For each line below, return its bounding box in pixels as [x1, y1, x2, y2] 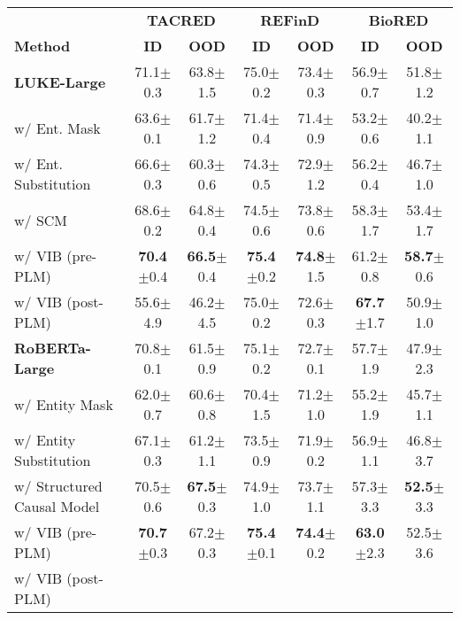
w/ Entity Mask [14, 393, 113, 415]
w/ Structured [14, 476, 103, 496]
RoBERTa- [14, 337, 91, 358]
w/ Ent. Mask [14, 117, 101, 138]
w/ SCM [14, 209, 68, 230]
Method [14, 35, 71, 56]
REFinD [260, 10, 320, 30]
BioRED [368, 10, 429, 30]
